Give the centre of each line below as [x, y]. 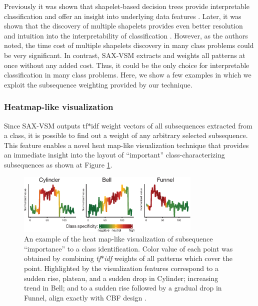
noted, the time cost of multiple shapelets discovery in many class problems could [129, 45]
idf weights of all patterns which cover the [168, 258]
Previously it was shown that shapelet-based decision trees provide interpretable [127, 6]
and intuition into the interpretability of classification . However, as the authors [126, 35]
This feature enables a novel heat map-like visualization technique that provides [126, 145]
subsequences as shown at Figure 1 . [58, 164]
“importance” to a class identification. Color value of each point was [128, 248]
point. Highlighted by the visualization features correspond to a [121, 268]
